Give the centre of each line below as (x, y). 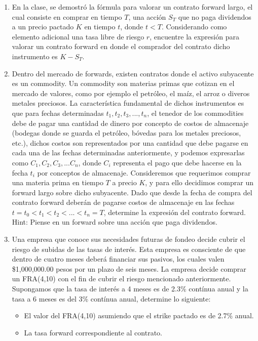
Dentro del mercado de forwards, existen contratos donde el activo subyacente (133, 73)
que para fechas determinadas (58, 113)
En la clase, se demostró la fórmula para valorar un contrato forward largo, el (132, 7)
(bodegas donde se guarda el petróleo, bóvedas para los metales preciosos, (126, 133)
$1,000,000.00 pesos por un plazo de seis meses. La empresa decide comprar (129, 268)
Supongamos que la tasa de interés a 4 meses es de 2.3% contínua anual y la (130, 289)
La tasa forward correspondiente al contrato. (93, 332)
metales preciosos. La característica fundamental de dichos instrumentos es (128, 103)
